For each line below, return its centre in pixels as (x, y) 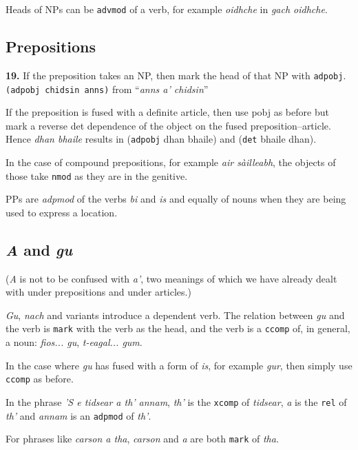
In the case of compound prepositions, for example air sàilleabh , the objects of (171, 162)
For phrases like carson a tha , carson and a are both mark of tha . (142, 439)
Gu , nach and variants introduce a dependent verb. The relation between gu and (175, 315)
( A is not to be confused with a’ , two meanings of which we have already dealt (171, 278)
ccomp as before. (40, 379)
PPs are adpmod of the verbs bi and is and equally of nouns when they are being (176, 199)
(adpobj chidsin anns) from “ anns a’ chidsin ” (107, 89)
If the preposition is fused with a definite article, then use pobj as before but (167, 112)
